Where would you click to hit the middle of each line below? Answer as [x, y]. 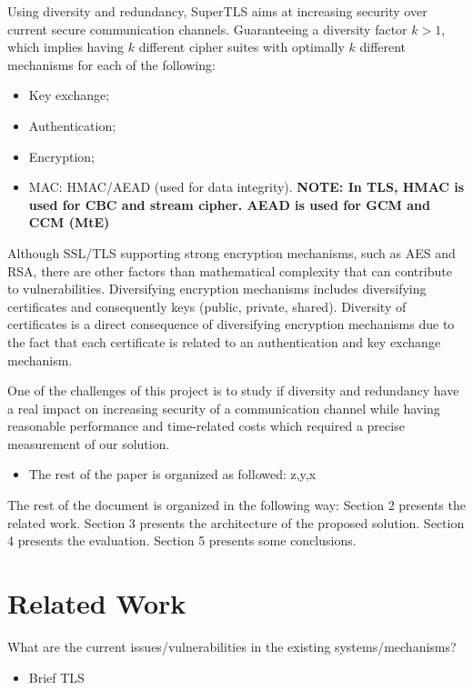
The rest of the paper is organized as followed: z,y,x [172, 474]
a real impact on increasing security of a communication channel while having [224, 408]
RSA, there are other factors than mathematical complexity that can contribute [230, 270]
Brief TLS [56, 677]
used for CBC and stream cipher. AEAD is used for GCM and [229, 204]
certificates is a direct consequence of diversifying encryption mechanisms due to [231, 324]
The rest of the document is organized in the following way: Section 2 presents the [236, 505]
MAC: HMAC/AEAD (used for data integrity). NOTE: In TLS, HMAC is [247, 187]
